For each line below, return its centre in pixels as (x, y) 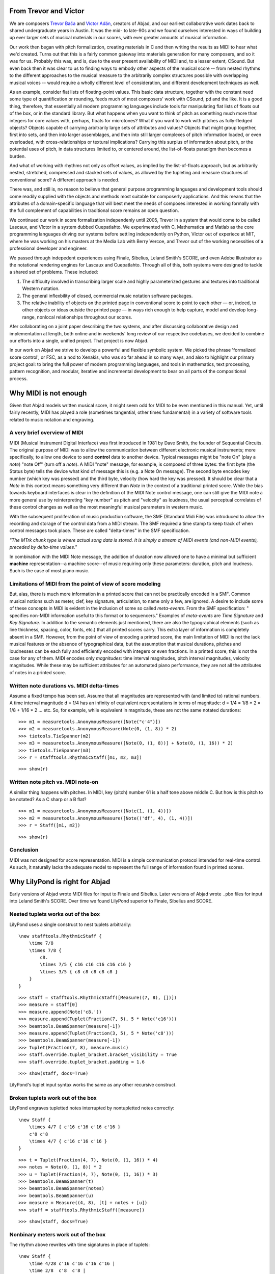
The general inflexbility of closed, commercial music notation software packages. (107, 296)
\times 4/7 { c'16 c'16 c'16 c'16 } (75, 1127)
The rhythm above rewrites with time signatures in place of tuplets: (80, 1245)
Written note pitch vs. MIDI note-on (54, 782)
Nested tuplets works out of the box (55, 914)
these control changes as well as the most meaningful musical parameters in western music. (106, 507)
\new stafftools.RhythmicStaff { (60, 936)
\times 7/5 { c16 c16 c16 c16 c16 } (86, 965)
